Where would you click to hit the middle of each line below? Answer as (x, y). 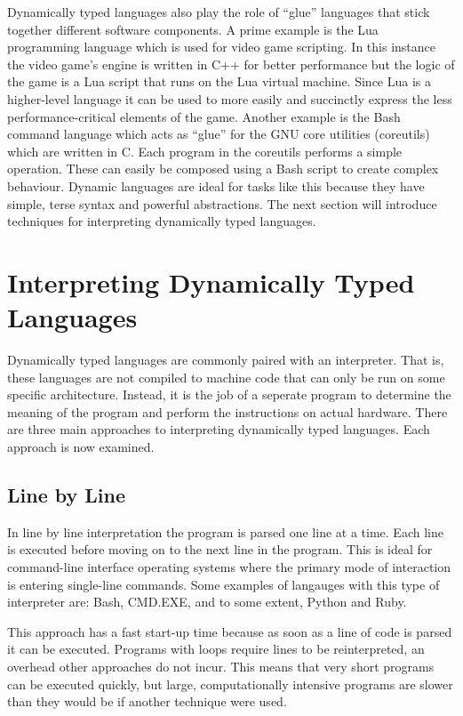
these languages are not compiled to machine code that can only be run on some (226, 377)
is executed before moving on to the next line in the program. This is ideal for (220, 549)
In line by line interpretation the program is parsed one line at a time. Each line (225, 531)
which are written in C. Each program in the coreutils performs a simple (205, 151)
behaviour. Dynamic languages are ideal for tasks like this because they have (216, 185)
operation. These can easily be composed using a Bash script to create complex (223, 169)
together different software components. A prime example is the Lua (193, 29)
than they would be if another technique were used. (147, 701)
